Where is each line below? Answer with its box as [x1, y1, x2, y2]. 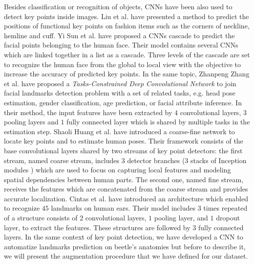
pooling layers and [4, 117, 59, 127]
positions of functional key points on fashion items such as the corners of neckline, [4, 21, 250, 31]
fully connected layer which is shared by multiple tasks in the [66, 117, 250, 127]
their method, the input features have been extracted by [4, 107, 172, 117]
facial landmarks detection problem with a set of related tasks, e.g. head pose [4, 88, 235, 98]
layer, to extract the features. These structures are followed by [4, 222, 190, 232]
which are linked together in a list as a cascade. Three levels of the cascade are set [4, 49, 250, 59]
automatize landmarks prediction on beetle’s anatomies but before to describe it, [4, 241, 246, 251]
